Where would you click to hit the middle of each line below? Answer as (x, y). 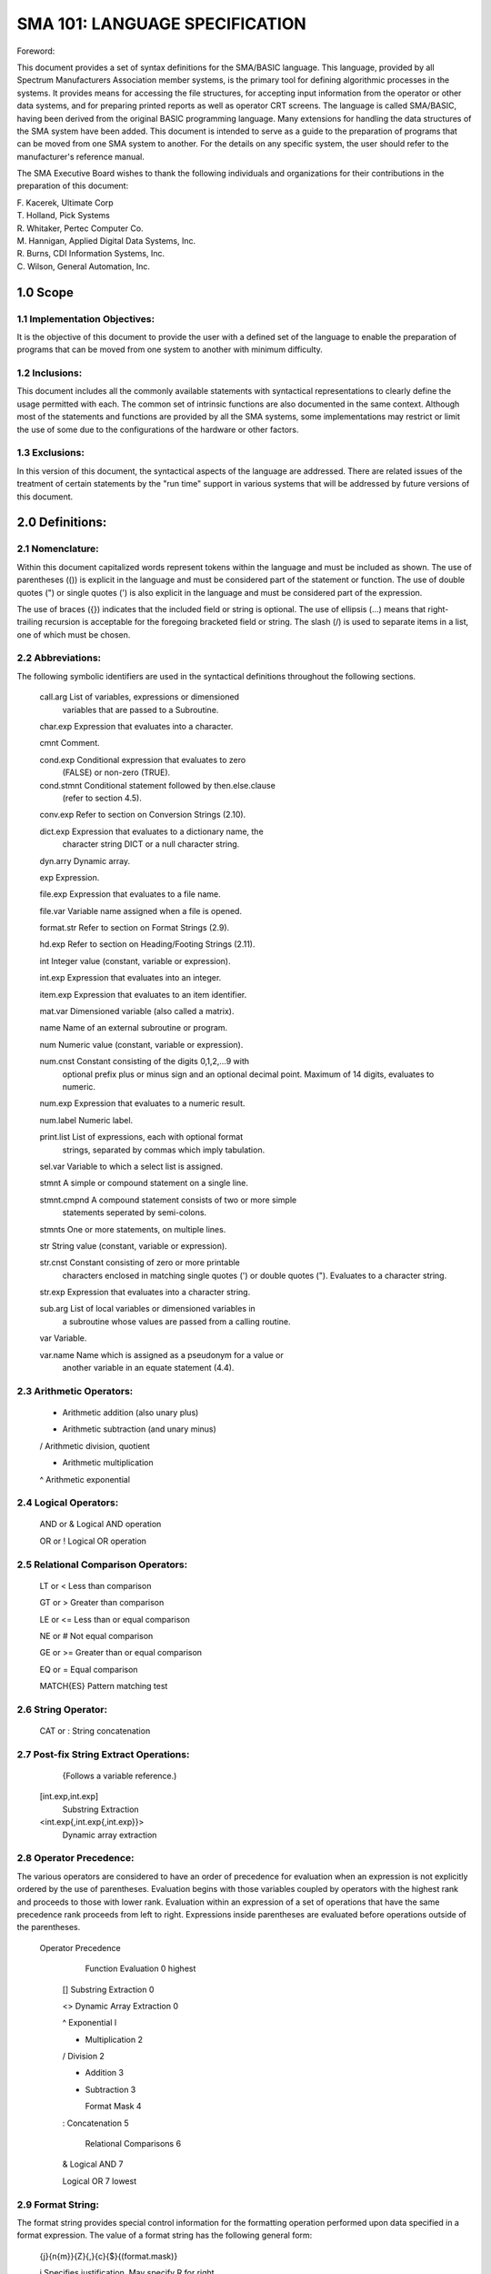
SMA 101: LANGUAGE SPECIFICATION (161, 24)
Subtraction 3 (110, 2089)
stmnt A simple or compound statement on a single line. (144, 1183)
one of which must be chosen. (74, 634)
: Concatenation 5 (95, 2123)
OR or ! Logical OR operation (93, 1541)
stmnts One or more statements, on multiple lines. (133, 1229)
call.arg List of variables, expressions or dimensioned (140, 697)
